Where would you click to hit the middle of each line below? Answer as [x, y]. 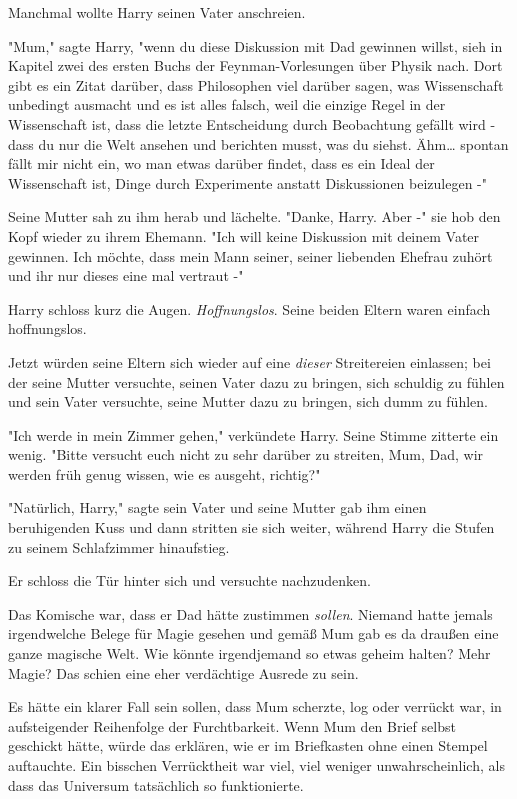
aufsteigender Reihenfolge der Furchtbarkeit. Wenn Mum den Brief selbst [232, 725]
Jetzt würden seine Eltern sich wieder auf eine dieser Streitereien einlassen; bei [249, 361]
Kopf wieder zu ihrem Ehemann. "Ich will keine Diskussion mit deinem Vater [244, 235]
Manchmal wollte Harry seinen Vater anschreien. [157, 12]
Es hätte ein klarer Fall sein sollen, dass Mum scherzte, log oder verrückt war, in [255, 706]
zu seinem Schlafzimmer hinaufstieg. [119, 546]
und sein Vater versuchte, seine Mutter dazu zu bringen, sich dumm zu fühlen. [248, 401]
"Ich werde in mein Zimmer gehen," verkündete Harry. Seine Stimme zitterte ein [253, 434]
